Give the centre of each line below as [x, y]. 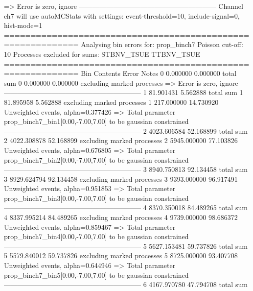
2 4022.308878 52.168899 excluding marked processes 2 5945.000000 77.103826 [121, 140]
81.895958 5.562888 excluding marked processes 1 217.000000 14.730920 [111, 102]
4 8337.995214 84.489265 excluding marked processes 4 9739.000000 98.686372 [121, 217]
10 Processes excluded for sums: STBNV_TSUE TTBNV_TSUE [102, 54]
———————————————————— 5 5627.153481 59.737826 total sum [126, 246]
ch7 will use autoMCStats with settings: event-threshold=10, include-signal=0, [122, 15]
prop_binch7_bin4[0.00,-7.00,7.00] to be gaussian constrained [96, 236]
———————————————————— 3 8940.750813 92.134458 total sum [126, 169]
